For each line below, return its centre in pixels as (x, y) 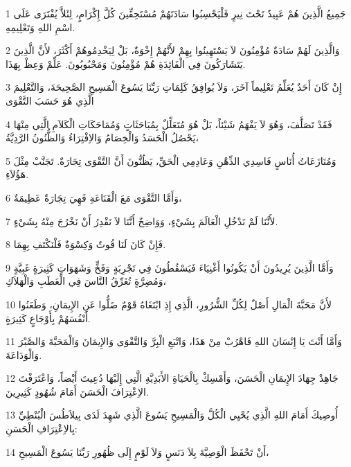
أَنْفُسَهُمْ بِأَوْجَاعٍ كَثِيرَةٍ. (48, 318)
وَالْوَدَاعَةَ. (24, 354)
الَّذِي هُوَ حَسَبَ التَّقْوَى (50, 100)
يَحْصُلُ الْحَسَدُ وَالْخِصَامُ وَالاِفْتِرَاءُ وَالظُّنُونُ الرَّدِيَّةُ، (102, 138)
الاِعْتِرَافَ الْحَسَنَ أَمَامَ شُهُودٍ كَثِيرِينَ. (77, 391)
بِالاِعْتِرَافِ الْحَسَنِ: (42, 429)
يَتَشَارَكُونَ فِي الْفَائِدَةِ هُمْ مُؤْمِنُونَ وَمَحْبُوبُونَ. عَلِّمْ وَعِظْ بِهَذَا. (126, 63)
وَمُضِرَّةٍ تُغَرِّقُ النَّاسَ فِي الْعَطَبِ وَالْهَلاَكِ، (86, 281)
